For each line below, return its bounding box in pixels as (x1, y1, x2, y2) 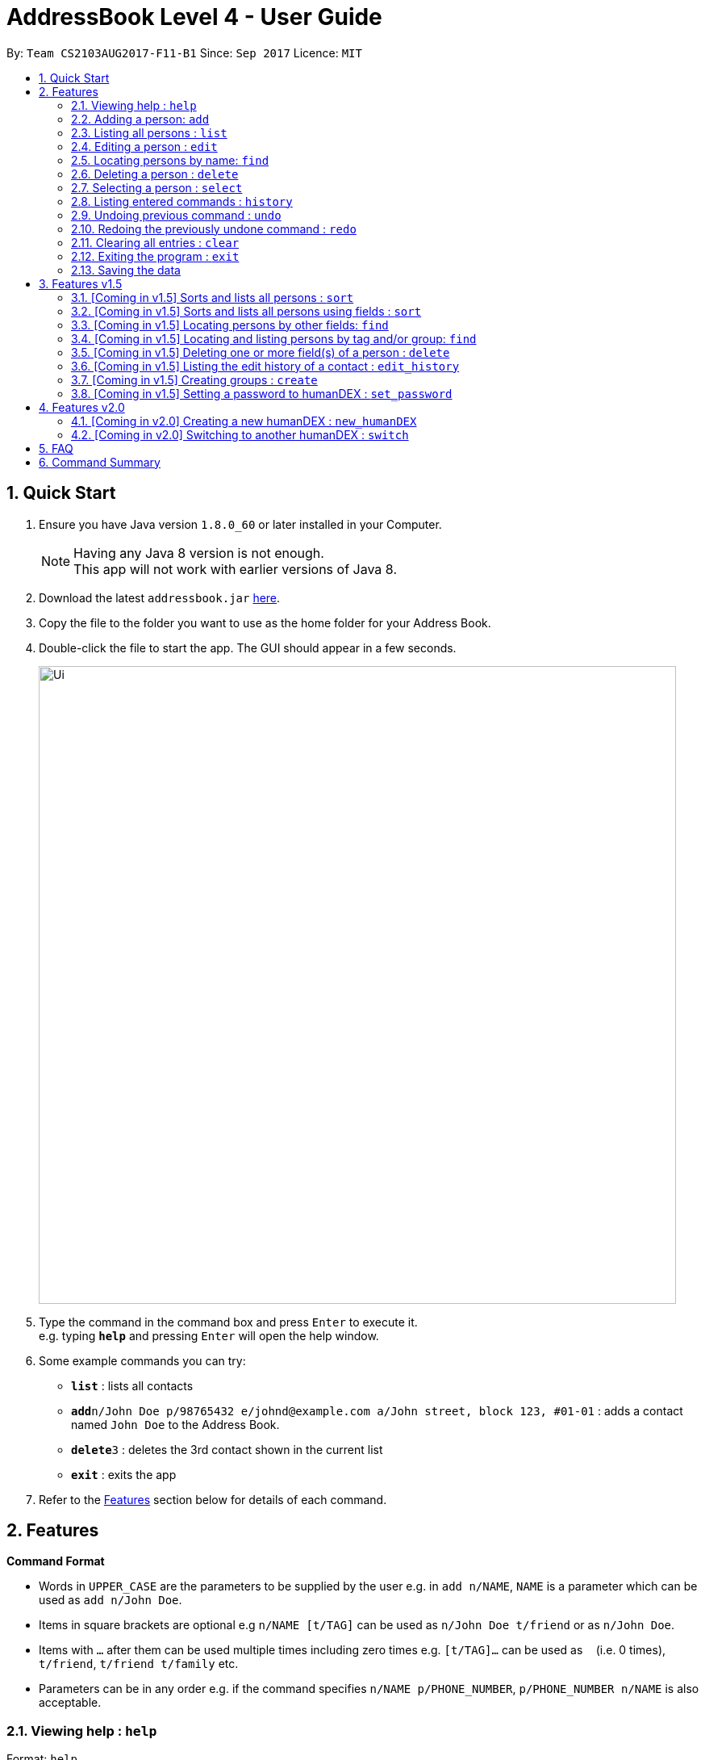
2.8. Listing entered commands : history (71, 194, 293, 208)
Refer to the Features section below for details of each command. (39, 1492, 387, 1506)
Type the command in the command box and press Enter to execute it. (39, 1314, 418, 1329)
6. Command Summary (39, 455, 161, 469)
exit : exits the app (71, 1467, 177, 1481)
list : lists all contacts (71, 1378, 194, 1393)
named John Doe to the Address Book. (71, 1417, 280, 1431)
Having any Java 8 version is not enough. (73, 544, 324, 561)
